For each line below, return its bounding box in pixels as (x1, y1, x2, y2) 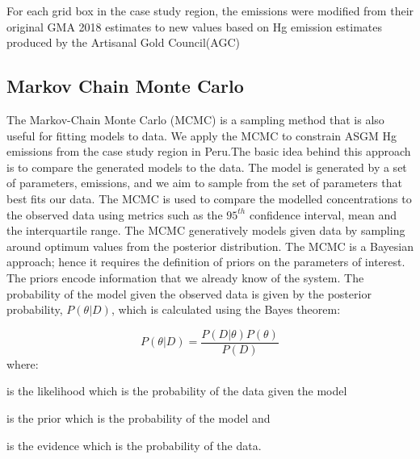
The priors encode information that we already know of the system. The (6, 269, 364, 286)
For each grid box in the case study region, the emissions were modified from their (6, 2, 414, 19)
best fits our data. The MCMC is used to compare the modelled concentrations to (6, 190, 412, 207)
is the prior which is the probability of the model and (6, 409, 271, 426)
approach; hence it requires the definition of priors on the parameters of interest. (6, 253, 405, 270)
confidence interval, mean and (249, 206, 397, 223)
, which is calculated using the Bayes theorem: (111, 301, 341, 318)
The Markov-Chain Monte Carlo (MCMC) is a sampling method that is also (6, 111, 384, 127)
